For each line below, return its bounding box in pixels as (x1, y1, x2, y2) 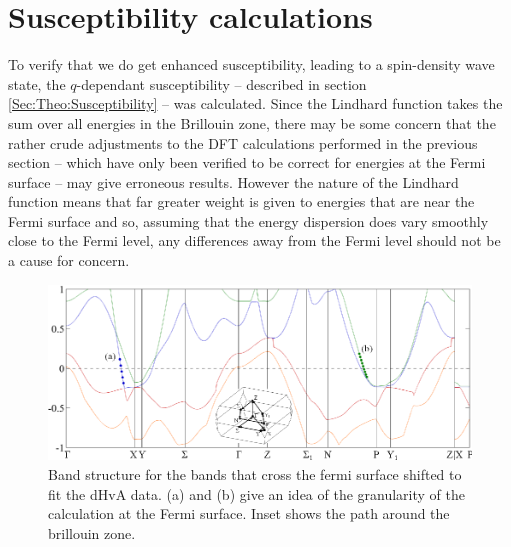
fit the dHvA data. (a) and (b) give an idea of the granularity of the (48, 483, 466, 504)
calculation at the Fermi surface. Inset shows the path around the (48, 503, 450, 524)
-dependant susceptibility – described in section (76, 73, 367, 94)
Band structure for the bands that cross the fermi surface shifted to (48, 463, 462, 484)
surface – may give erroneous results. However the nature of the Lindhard (8, 171, 459, 192)
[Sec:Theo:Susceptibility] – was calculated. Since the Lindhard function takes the (8, 93, 503, 114)
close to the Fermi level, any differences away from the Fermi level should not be (8, 230, 501, 251)
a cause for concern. (8, 250, 130, 271)
